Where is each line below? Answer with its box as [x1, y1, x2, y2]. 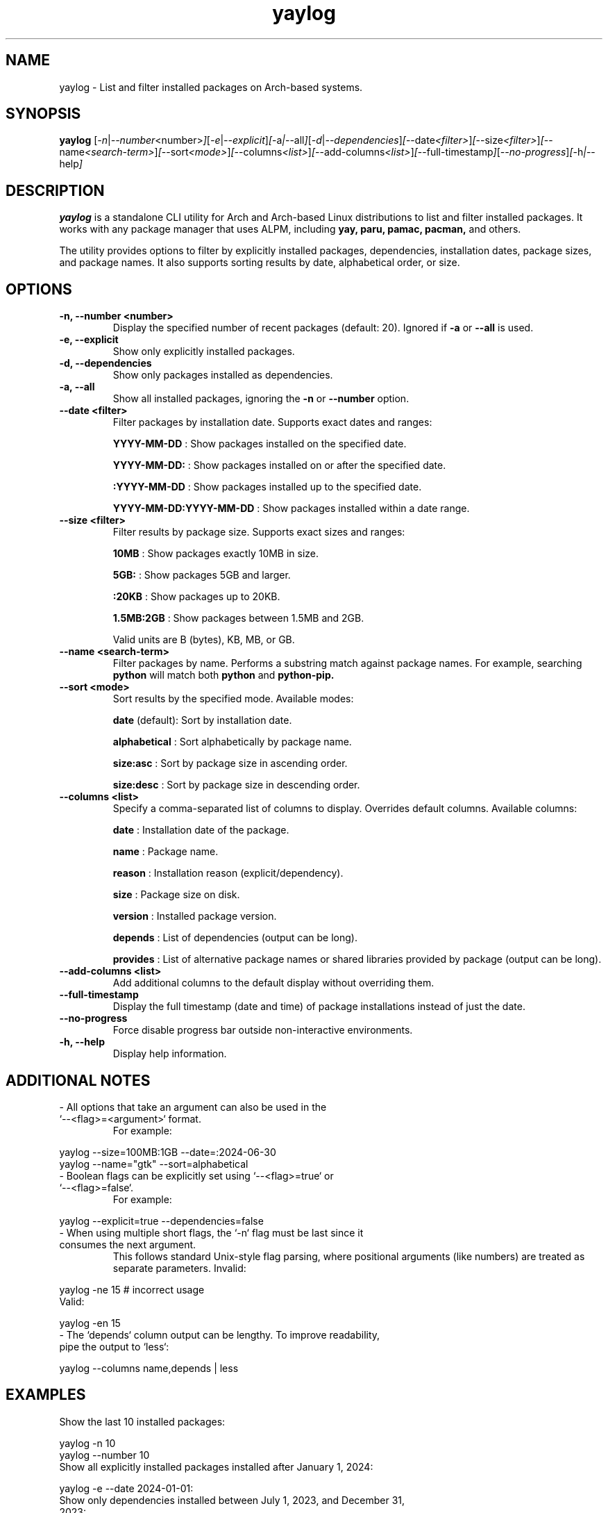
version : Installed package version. [112, 910, 277, 923]
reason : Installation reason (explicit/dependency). [112, 867, 344, 879]
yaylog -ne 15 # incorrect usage [59, 1283, 205, 1296]
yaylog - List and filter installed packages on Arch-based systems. [59, 81, 363, 93]
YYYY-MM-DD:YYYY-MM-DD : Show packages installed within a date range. [112, 502, 470, 515]
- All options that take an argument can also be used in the [59, 1100, 327, 1113]
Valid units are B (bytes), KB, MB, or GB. [112, 634, 295, 646]
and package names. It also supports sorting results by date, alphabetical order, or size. [59, 256, 460, 269]
